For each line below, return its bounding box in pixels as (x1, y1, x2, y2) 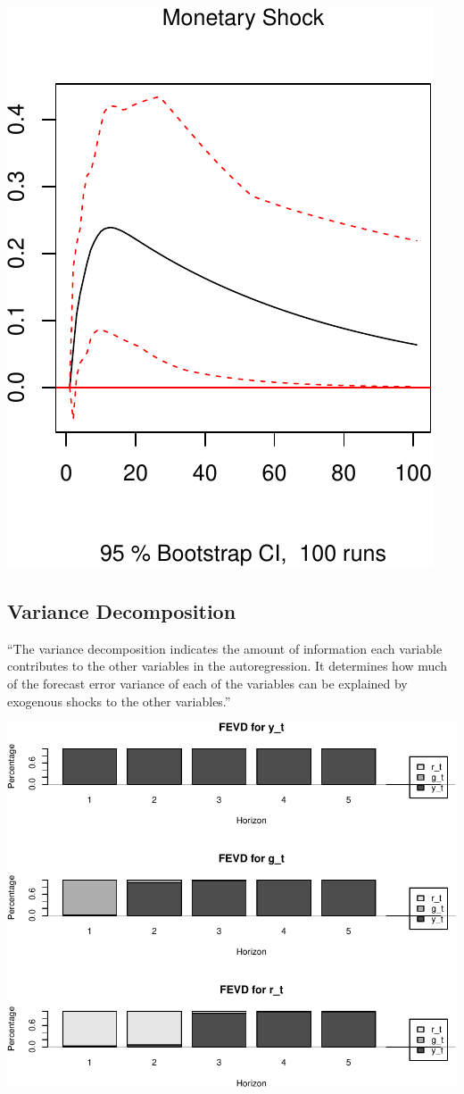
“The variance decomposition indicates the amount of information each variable (7, 639, 443, 657)
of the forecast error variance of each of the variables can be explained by (7, 673, 408, 692)
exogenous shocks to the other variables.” (7, 691, 231, 710)
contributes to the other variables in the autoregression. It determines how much (7, 656, 447, 675)
